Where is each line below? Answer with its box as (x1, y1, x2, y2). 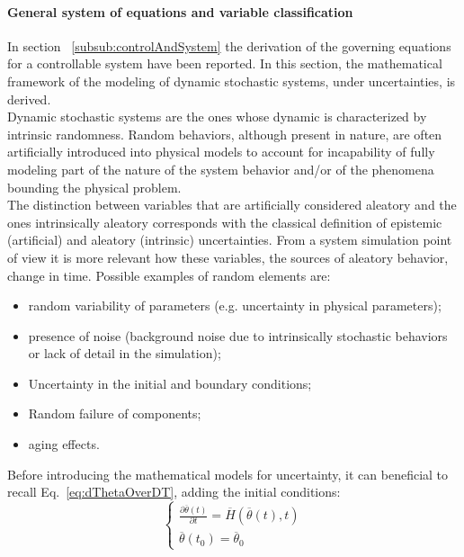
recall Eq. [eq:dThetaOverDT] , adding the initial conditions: (7, 482, 341, 501)
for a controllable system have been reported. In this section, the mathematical (7, 54, 442, 73)
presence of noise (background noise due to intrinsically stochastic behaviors (28, 326, 448, 345)
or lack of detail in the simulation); (28, 344, 221, 363)
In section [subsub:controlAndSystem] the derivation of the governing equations (7, 36, 451, 55)
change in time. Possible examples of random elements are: (7, 265, 331, 284)
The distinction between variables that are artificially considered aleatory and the (7, 195, 457, 214)
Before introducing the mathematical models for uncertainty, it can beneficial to (7, 464, 449, 483)
